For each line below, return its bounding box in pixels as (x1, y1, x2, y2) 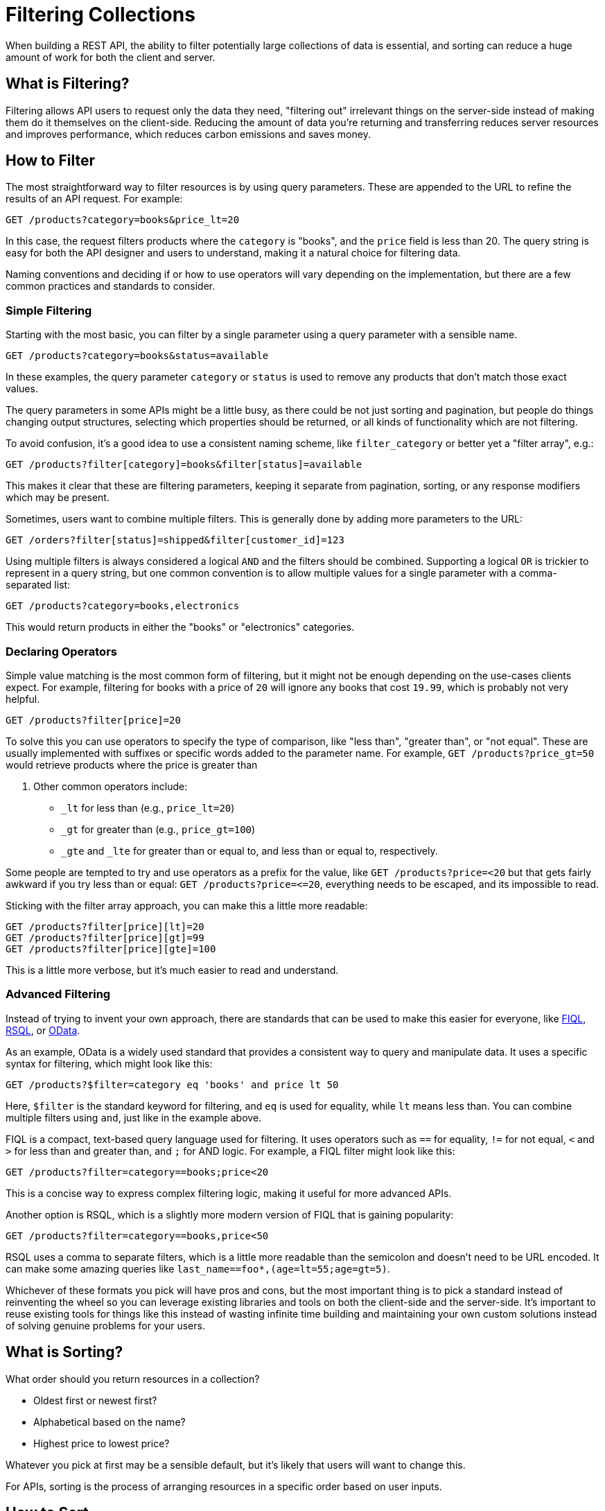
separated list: (6, 579, 71, 591)
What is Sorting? (6, 1343, 123, 1361)
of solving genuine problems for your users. (6, 1319, 205, 1331)
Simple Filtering (6, 303, 92, 317)
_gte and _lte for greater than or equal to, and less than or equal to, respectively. (61, 844, 438, 857)
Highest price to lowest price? (33, 1437, 170, 1449)
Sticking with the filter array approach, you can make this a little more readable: (6, 899, 368, 911)
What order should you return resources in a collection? (6, 1372, 260, 1385)
